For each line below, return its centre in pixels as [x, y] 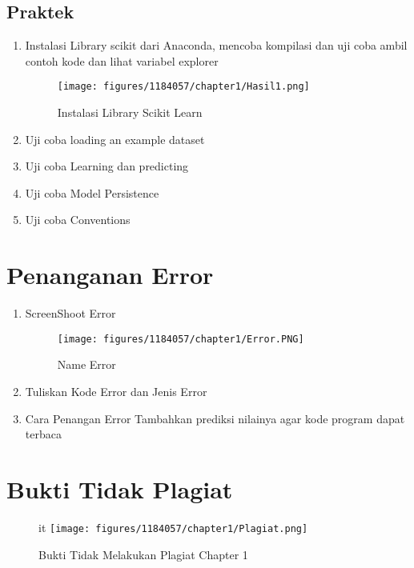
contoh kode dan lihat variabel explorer [122, 60]
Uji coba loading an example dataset [115, 139]
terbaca [43, 434]
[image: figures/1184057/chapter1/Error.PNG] [181, 339]
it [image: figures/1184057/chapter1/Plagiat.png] [173, 527]
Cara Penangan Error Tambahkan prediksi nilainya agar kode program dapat [215, 418]
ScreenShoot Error [70, 313]
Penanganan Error [110, 275]
